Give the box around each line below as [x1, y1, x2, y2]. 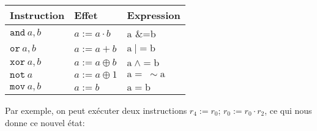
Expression [127, 8, 181, 22]
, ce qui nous [264, 104, 312, 116]
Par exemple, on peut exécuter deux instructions [5, 104, 187, 116]
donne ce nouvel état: [5, 116, 85, 129]
